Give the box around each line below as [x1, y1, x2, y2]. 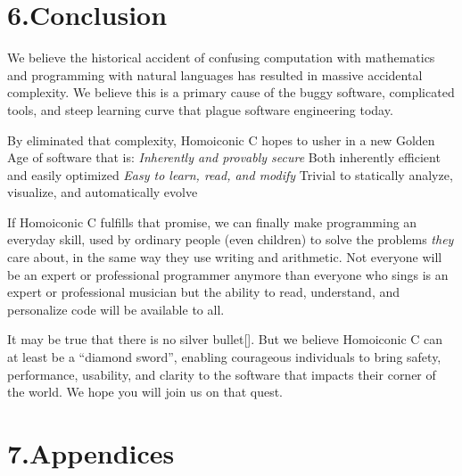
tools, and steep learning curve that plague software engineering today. [7, 100, 393, 119]
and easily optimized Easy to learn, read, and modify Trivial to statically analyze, [7, 165, 453, 184]
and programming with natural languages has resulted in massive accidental [7, 65, 423, 84]
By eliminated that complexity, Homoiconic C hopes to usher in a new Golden [7, 130, 435, 149]
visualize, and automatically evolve [7, 183, 198, 201]
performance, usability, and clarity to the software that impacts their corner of [7, 365, 436, 383]
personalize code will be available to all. [7, 300, 225, 318]
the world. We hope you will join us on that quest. [7, 382, 283, 401]
